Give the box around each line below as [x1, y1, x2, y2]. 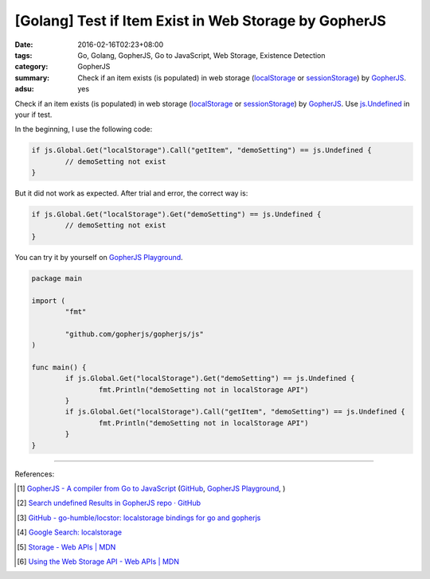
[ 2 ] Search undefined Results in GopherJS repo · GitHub [17, 498, 201, 508]
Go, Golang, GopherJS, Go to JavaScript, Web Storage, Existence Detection [77, 50, 326, 60]
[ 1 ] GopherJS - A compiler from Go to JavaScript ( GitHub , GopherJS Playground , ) [17, 484, 286, 493]
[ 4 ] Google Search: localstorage [17, 527, 123, 537]
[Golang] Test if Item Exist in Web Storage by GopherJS [14, 12, 386, 29]
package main [31, 274, 83, 282]
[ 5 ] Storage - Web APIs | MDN [17, 542, 116, 552]
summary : [14, 72, 50, 83]
